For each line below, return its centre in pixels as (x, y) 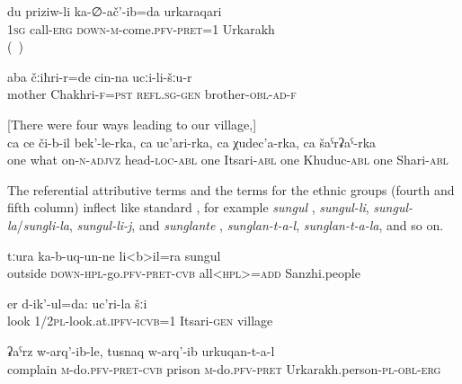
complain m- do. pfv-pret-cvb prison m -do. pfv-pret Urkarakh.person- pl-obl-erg (224, 368)
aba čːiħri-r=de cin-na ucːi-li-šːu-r (100, 76)
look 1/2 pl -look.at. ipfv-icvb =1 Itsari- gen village (140, 321)
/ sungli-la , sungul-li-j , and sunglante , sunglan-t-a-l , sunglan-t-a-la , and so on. (230, 224)
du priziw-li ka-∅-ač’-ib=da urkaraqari (115, 11)
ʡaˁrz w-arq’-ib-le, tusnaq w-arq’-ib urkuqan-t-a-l (141, 350)
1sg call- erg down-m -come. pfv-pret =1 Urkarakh (141, 28)
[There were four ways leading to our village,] (132, 124)
